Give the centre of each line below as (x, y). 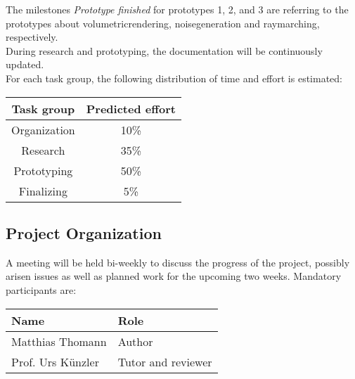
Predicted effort (131, 108)
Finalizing (43, 191)
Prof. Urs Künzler (55, 361)
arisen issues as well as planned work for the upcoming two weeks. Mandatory (174, 276)
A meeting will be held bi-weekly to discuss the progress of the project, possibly (178, 262)
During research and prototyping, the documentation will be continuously (164, 50)
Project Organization (84, 232)
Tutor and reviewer (165, 361)
